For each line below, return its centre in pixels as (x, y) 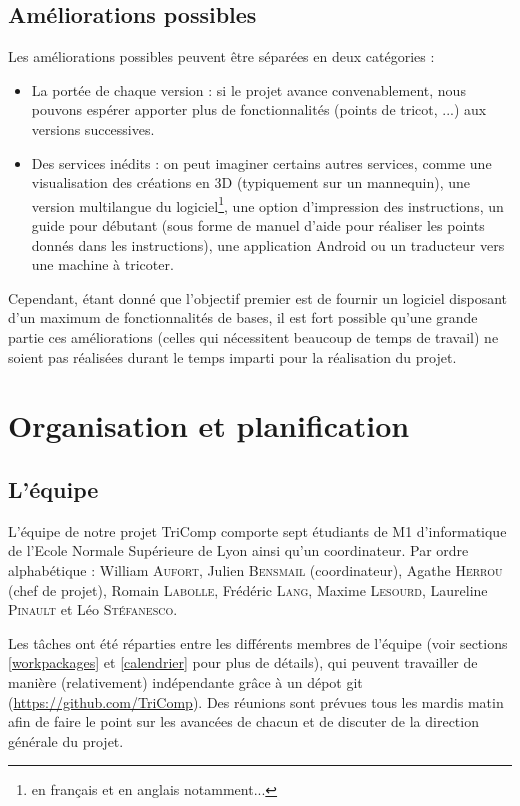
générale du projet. (66, 740)
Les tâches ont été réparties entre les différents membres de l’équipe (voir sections (258, 642)
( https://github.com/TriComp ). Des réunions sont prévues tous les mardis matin (256, 701)
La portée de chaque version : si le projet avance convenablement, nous (248, 89)
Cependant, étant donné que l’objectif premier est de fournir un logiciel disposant (257, 297)
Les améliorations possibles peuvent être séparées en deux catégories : (221, 56)
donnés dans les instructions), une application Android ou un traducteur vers (268, 244)
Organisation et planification (209, 425)
